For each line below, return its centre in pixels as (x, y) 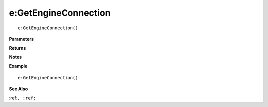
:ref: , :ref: (23, 98)
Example (18, 66)
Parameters (22, 39)
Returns (18, 48)
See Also (19, 89)
